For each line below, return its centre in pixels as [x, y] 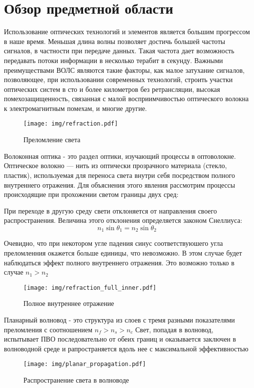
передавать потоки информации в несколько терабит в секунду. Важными [114, 60]
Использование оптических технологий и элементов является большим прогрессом [127, 32]
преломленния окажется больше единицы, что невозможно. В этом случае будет [123, 252]
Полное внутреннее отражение [69, 303]
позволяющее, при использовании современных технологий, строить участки [118, 79]
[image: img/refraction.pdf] [71, 124]
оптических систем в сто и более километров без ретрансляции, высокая [112, 89]
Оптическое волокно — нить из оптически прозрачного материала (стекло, [116, 165]
